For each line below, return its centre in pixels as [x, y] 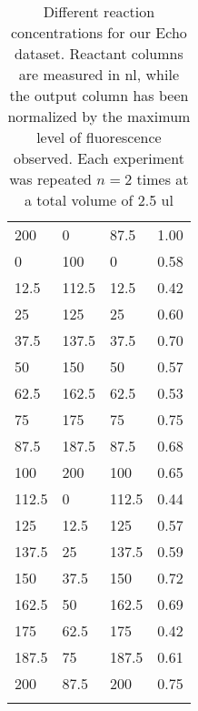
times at [163, 179]
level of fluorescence [99, 137]
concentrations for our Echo [99, 32]
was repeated [51, 179]
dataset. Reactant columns [99, 53]
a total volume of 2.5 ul [99, 200]
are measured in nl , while [99, 74]
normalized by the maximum [99, 116]
